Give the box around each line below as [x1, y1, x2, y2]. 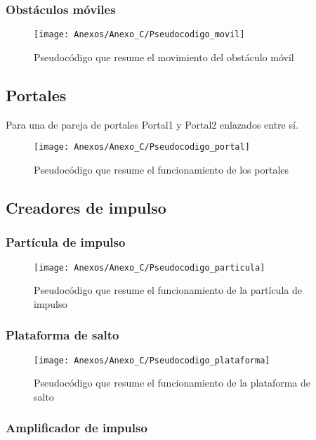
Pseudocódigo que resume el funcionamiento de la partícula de [34, 283, 302, 297]
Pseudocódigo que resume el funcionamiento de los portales [34, 162, 289, 176]
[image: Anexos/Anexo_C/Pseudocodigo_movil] [34, 30, 245, 40]
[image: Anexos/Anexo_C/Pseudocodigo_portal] [34, 142, 250, 153]
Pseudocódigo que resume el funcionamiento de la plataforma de [34, 375, 310, 390]
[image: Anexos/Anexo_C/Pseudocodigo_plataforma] [34, 355, 270, 365]
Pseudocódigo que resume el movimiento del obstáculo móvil [34, 49, 294, 64]
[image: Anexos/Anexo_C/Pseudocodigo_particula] [34, 262, 265, 273]
